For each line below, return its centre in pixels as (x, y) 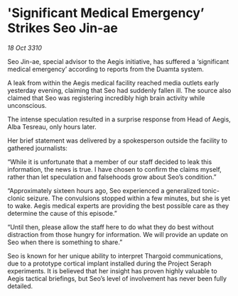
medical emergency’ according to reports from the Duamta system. (106, 69)
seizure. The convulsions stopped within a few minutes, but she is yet (129, 198)
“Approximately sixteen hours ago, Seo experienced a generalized (104, 190)
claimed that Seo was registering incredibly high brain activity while (106, 98)
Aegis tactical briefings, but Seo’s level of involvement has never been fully (117, 278)
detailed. (20, 286)
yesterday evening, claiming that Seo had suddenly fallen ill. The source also (119, 90)
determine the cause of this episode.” (62, 213)
